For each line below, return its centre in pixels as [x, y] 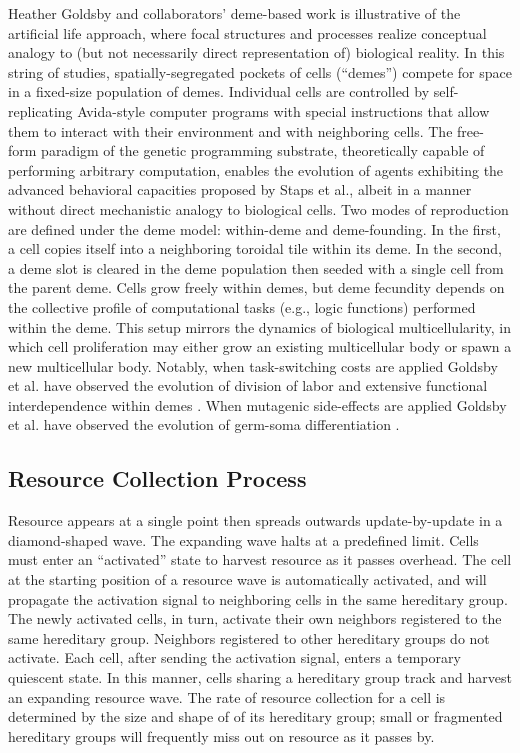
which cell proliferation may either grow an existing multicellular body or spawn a [260, 346]
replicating [40, 110]
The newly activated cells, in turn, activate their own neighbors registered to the [255, 618]
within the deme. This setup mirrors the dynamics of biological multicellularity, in [259, 326]
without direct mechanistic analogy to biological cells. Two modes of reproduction [258, 208]
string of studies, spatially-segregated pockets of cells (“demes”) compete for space [260, 71]
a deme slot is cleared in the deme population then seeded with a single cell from [256, 267]
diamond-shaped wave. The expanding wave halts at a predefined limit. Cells [243, 539]
